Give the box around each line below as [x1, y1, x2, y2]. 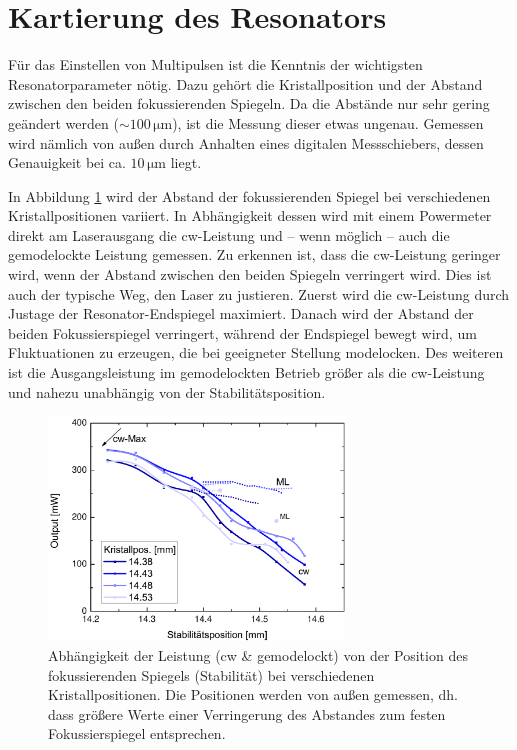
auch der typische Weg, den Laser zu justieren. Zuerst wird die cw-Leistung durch [8, 283, 510, 304]
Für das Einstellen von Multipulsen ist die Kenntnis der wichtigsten [8, 54, 423, 75]
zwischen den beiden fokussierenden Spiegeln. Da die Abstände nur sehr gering [8, 93, 490, 114]
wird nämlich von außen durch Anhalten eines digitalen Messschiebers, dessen [8, 132, 484, 153]
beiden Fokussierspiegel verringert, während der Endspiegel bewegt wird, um [8, 322, 477, 343]
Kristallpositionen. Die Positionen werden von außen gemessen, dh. [48, 684, 458, 705]
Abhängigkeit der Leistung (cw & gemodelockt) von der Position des [48, 645, 468, 666]
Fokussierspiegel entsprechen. [48, 723, 226, 744]
